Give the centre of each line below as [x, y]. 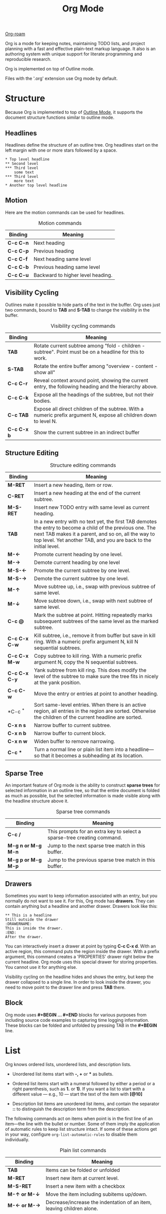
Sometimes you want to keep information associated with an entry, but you [81, 896]
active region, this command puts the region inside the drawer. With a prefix [82, 951]
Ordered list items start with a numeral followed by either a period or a [83, 1083]
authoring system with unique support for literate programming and [74, 54]
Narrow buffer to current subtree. [72, 725]
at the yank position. [58, 683]
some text [24, 172]
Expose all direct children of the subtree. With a [89, 409]
